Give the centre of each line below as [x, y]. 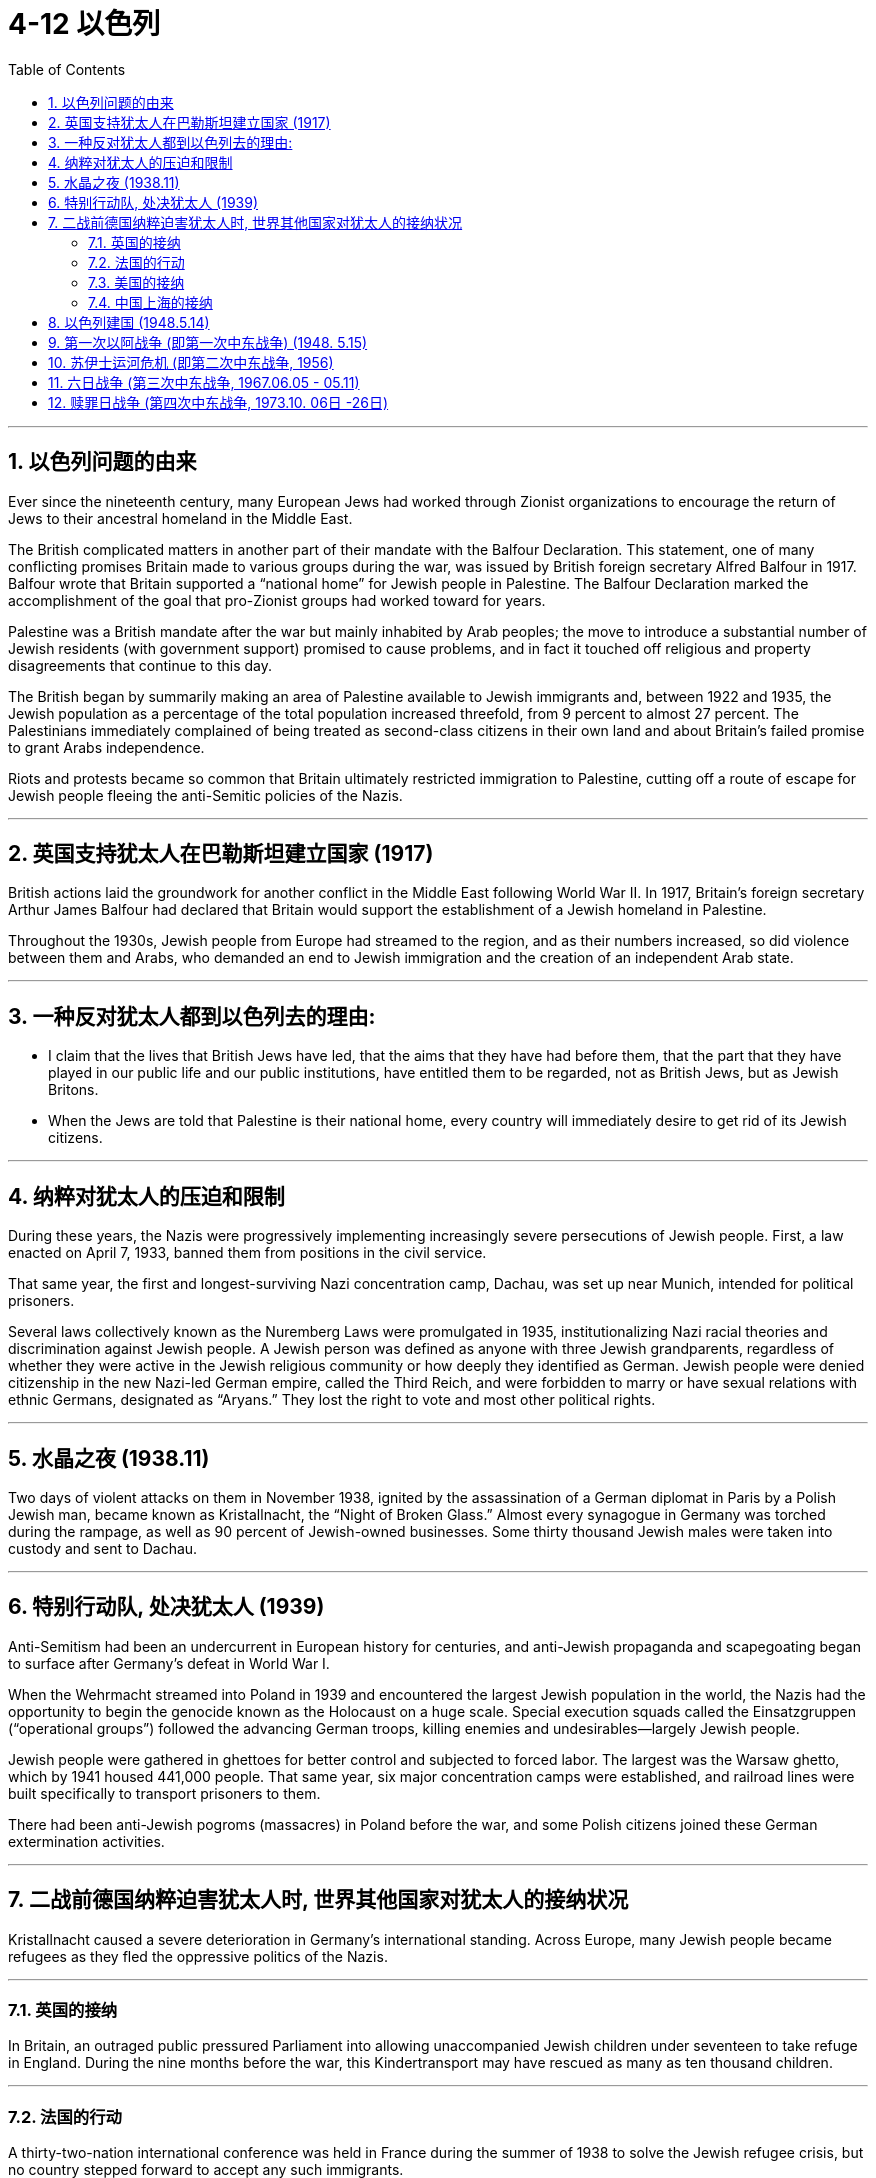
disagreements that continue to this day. [140, 665]
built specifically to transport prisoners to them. [164, 1793]
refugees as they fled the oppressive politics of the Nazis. [198, 1956]
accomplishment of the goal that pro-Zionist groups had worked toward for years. [277, 600]
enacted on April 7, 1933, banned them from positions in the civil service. [247, 1253]
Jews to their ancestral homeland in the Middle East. [180, 518]
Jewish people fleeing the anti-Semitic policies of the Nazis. [205, 795]
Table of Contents [67, 69]
